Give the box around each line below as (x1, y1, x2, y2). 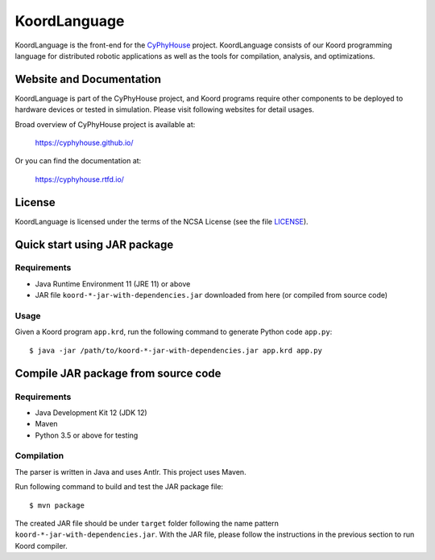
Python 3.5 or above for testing (35, 430, 139, 440)
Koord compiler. (14, 541, 68, 550)
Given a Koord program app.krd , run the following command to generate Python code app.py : (14, 327, 333, 337)
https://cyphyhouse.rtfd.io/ (35, 174, 125, 184)
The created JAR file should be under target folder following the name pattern (14, 519, 280, 529)
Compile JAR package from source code (14, 366, 222, 380)
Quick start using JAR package (14, 237, 174, 251)
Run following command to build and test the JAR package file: (14, 482, 224, 492)
